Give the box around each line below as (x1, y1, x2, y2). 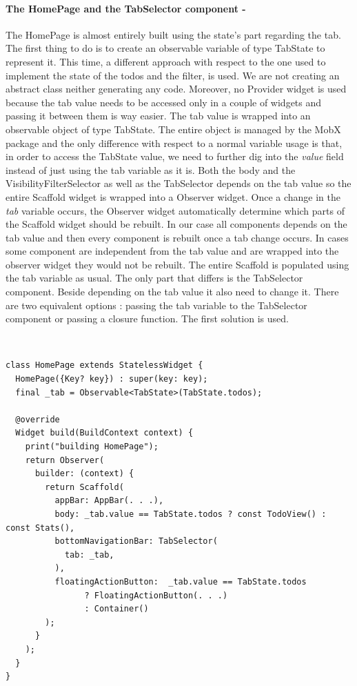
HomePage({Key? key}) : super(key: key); (15, 374, 208, 384)
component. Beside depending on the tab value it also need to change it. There (6, 284, 339, 299)
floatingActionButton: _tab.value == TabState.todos (54, 576, 307, 587)
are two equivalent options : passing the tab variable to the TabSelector (6, 297, 307, 312)
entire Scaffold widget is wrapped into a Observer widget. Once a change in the (6, 189, 341, 204)
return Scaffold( (45, 482, 124, 492)
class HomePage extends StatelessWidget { (6, 360, 203, 371)
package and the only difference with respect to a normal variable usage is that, (6, 135, 343, 150)
